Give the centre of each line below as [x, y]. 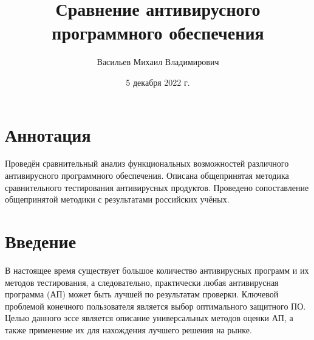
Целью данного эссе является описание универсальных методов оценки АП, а [149, 318]
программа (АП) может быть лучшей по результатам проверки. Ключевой [142, 294]
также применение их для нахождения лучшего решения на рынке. [128, 329]
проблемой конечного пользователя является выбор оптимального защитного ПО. [155, 306]
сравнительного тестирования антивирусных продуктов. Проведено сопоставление [157, 187]
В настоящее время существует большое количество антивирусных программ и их [157, 270]
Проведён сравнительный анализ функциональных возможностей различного [147, 163]
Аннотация [48, 134]
